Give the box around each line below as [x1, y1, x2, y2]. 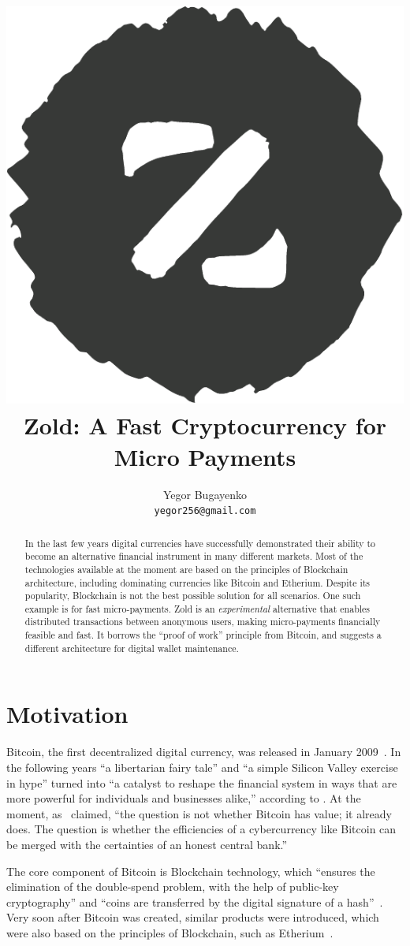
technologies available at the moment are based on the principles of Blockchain [24, 562, 348, 575]
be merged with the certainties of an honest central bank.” [6, 836, 288, 852]
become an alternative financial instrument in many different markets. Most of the [24, 549, 363, 563]
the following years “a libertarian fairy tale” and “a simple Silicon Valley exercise [6, 758, 398, 775]
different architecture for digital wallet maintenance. [24, 641, 239, 654]
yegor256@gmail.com [154, 505, 256, 517]
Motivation [6, 698, 129, 730]
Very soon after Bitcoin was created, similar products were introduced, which [6, 909, 379, 926]
